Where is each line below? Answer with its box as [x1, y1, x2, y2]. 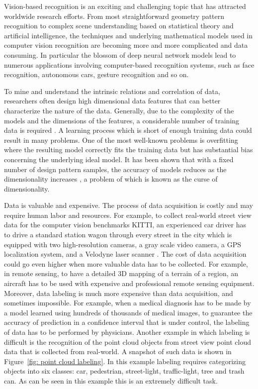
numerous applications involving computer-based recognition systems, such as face [4, 59, 255, 70]
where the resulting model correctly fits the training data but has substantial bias [4, 144, 253, 155]
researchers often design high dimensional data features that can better [4, 96, 221, 106]
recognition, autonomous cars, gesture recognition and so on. [4, 69, 189, 80]
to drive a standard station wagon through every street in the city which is [4, 229, 232, 240]
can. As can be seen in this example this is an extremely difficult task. [4, 375, 218, 386]
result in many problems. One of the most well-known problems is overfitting [4, 134, 238, 145]
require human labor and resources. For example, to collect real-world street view [4, 209, 252, 220]
